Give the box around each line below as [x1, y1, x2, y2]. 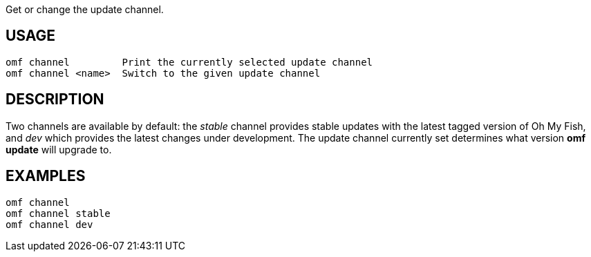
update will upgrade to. [6, 143, 112, 155]
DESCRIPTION [6, 91, 104, 108]
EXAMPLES [6, 167, 86, 185]
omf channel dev [6, 218, 93, 230]
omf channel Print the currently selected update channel [6, 56, 373, 68]
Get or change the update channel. [6, 3, 164, 15]
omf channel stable [6, 207, 111, 219]
